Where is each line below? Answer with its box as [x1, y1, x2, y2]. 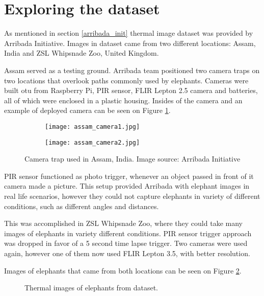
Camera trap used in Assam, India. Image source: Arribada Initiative [24, 153, 241, 164]
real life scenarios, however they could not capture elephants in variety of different [4, 190, 260, 201]
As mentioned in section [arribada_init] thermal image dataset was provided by [4, 28, 253, 38]
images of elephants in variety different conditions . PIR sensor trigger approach [4, 227, 252, 238]
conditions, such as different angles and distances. [4, 200, 159, 211]
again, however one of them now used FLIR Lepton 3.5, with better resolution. [4, 247, 250, 258]
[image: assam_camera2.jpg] [45, 139, 140, 146]
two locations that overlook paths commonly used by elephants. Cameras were [4, 75, 249, 85]
